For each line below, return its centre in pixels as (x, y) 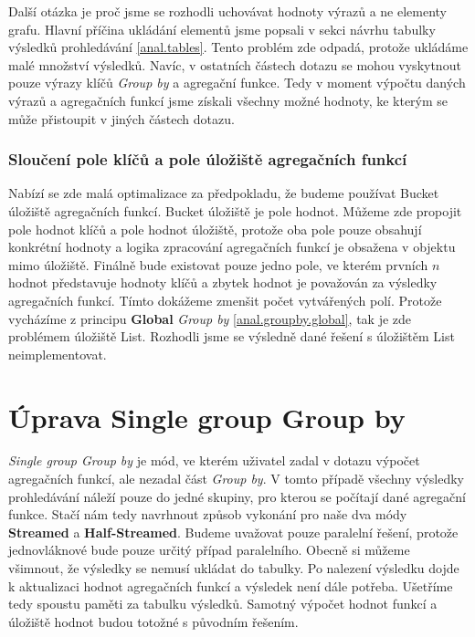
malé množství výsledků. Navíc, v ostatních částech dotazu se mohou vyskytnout (235, 64)
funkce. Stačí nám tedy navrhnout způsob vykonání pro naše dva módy (208, 514)
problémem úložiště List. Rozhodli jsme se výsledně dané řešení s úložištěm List (232, 336)
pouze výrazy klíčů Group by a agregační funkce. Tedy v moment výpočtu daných (237, 83)
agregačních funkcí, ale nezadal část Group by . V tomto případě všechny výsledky (236, 479)
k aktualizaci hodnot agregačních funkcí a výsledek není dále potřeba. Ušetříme (231, 585)
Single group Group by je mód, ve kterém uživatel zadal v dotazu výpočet (214, 460)
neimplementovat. (58, 354)
